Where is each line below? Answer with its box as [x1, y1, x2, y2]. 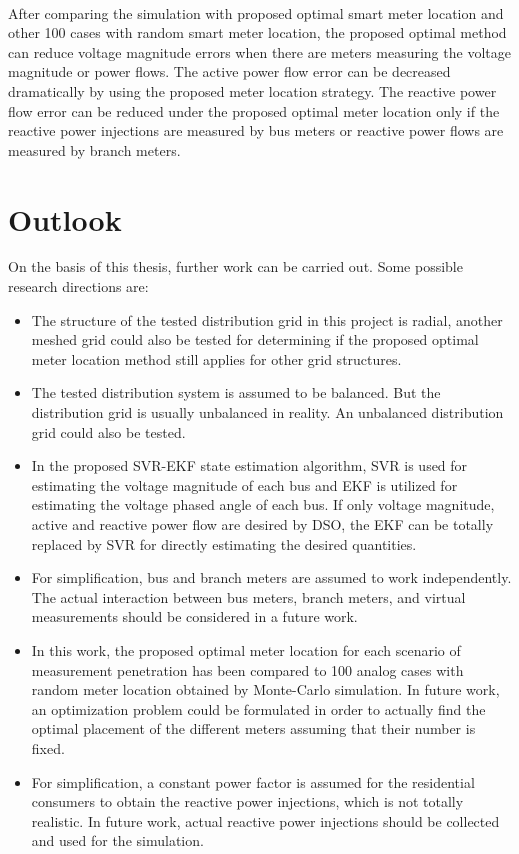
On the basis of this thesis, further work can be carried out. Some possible [8, 256, 463, 277]
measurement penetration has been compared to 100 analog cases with [31, 659, 464, 680]
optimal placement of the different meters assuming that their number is [31, 718, 476, 739]
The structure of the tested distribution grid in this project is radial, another [31, 309, 503, 330]
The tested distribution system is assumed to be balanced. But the [31, 382, 441, 403]
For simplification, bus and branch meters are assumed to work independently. [31, 567, 512, 588]
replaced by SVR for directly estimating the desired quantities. [31, 533, 417, 554]
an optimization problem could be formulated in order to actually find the [31, 698, 486, 719]
